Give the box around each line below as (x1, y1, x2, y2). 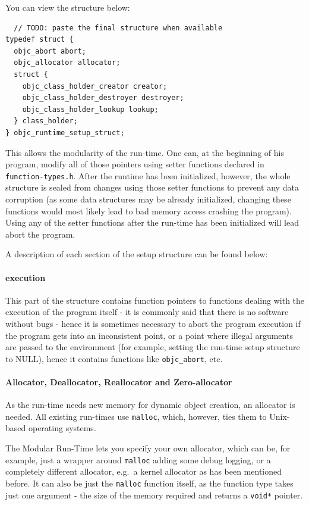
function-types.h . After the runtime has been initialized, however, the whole (5, 169, 291, 182)
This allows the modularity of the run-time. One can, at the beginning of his (5, 146, 284, 158)
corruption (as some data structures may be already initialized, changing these (5, 192, 291, 205)
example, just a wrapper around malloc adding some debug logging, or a (5, 453, 271, 466)
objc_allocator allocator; (14, 58, 121, 67)
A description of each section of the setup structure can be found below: (5, 248, 268, 260)
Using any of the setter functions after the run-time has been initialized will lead (5, 216, 299, 229)
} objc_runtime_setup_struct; (5, 128, 125, 137)
